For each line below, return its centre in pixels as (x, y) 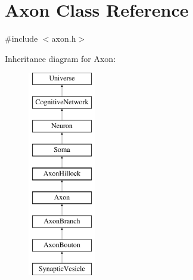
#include (21, 38)
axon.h (64, 38)
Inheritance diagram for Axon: (60, 58)
